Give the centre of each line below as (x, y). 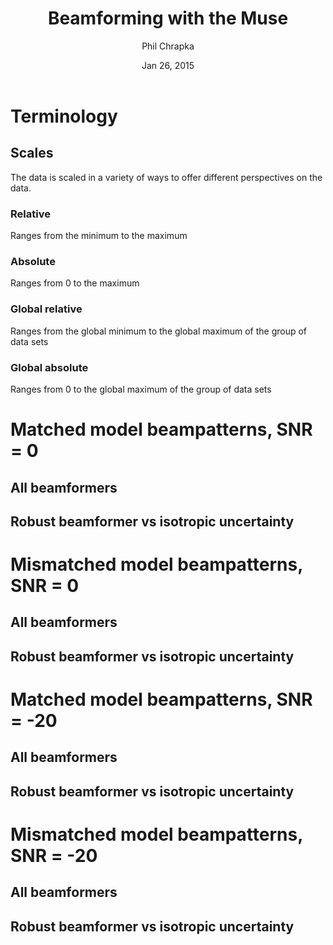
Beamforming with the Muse (168, 18)
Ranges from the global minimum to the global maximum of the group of (159, 331)
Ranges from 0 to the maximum (75, 283)
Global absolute (49, 367)
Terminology (64, 116)
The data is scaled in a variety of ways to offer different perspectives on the (166, 177)
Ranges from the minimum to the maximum (99, 236)
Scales (32, 153)
